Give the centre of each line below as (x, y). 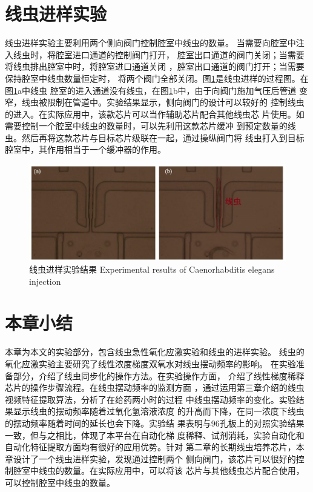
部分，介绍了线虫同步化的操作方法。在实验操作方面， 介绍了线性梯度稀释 (159, 375)
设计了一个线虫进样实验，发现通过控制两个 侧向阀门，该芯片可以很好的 (154, 458)
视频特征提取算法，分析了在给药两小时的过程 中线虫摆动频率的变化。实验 (150, 399)
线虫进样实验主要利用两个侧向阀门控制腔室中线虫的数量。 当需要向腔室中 (150, 43)
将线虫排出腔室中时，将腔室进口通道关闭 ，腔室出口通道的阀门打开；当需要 (155, 66)
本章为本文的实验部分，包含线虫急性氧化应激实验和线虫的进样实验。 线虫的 (155, 352)
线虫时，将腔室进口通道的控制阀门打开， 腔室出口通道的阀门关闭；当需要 (159, 54)
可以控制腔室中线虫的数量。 (60, 482)
